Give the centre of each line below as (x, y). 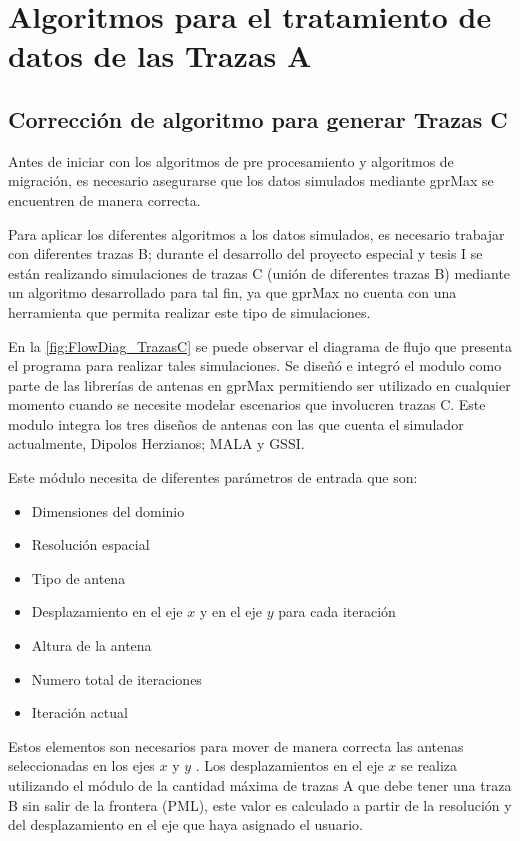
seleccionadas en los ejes (81, 765)
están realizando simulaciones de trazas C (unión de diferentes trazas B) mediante (259, 272)
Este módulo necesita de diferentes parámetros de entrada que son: (213, 477)
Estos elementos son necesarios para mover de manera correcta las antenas (236, 745)
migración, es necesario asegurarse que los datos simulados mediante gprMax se (251, 180)
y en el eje (231, 611)
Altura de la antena (91, 645)
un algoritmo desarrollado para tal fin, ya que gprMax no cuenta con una (232, 292)
